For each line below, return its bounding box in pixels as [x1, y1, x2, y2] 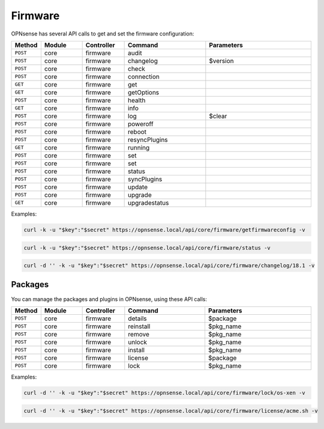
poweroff [128, 120, 154, 128]
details [128, 314, 147, 323]
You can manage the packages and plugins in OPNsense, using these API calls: [11, 295, 207, 303]
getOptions [128, 88, 160, 96]
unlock [128, 338, 147, 346]
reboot [128, 127, 147, 136]
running [128, 143, 150, 151]
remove [128, 330, 149, 338]
